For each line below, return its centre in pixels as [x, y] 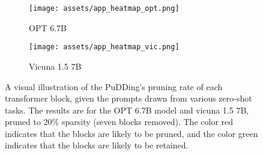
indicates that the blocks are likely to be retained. [97, 145]
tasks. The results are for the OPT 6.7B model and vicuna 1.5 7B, [127, 110]
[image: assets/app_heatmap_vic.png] [104, 47]
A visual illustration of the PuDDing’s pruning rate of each [114, 86]
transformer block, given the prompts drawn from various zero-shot [128, 98]
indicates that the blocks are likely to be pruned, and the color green [131, 133]
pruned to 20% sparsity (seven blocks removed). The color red [119, 122]
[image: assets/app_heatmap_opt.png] [104, 8]
